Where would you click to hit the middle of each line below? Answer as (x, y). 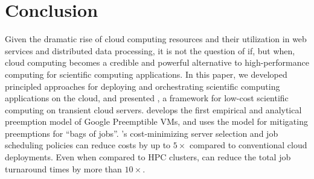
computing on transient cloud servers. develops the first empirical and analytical (153, 109)
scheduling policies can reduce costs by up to (88, 145)
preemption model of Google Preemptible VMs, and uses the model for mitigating (156, 121)
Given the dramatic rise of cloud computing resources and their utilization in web (156, 39)
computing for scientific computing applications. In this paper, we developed (146, 74)
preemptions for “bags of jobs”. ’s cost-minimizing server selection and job (142, 133)
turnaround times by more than (63, 168)
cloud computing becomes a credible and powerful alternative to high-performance (157, 62)
